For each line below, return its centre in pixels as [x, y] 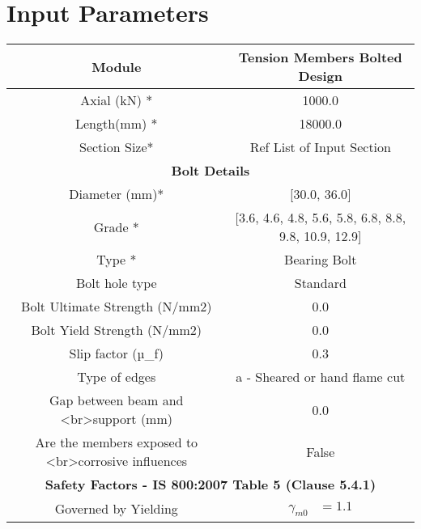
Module [117, 66]
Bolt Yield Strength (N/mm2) [117, 330]
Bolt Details [210, 171]
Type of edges [117, 377]
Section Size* [117, 147]
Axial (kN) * [117, 100]
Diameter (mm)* [117, 194]
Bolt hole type [116, 283]
